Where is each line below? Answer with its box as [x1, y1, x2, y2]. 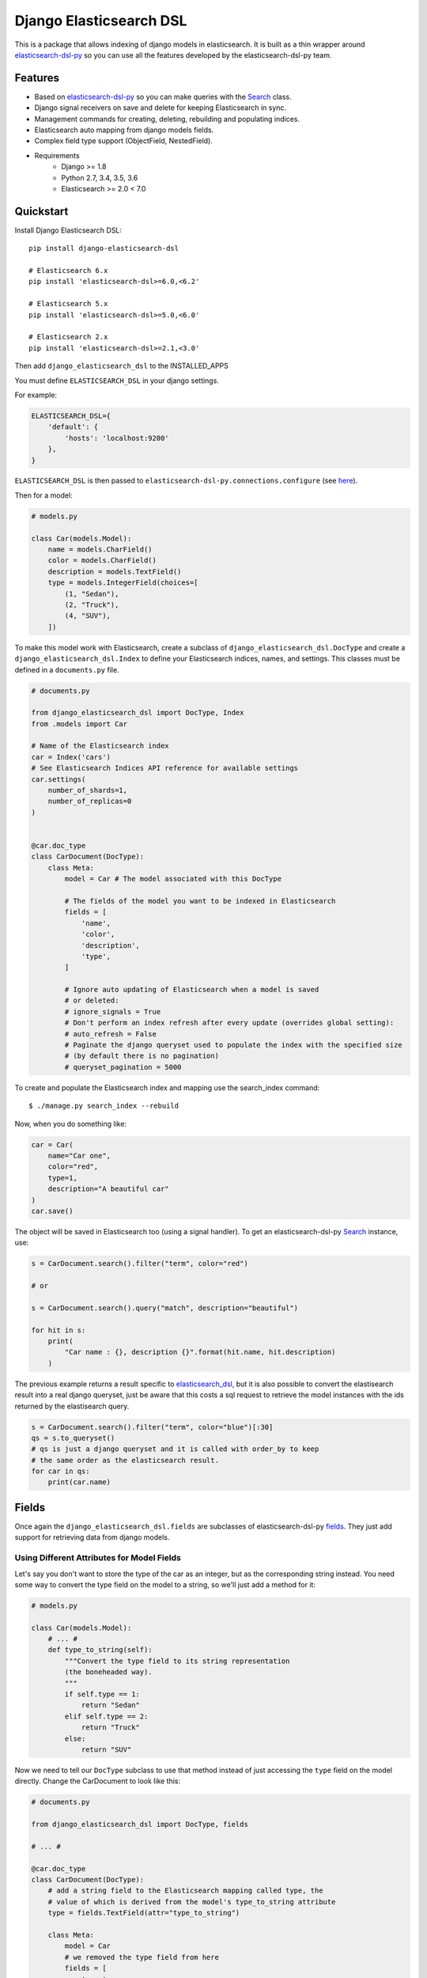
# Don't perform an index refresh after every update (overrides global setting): [64, 1018, 395, 1028]
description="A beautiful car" [47, 1184, 169, 1194]
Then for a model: [14, 491, 73, 500]
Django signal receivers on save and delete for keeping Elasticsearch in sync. [34, 103, 287, 112]
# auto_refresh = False [64, 1029, 157, 1038]
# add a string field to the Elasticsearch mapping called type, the [47, 1886, 323, 1895]
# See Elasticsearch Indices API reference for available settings [31, 764, 299, 773]
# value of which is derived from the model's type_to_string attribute [47, 1897, 336, 1906]
